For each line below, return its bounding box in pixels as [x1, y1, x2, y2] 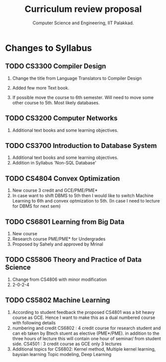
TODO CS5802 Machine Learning [5, 296, 111, 305]
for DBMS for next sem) [12, 203, 61, 209]
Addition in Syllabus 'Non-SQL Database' [12, 160, 97, 166]
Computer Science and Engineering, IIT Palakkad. [32, 20, 134, 26]
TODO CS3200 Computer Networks [5, 114, 118, 122]
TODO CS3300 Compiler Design [5, 62, 107, 70]
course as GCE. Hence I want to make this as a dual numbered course [12, 314, 155, 320]
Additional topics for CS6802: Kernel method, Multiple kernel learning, [12, 346, 156, 352]
